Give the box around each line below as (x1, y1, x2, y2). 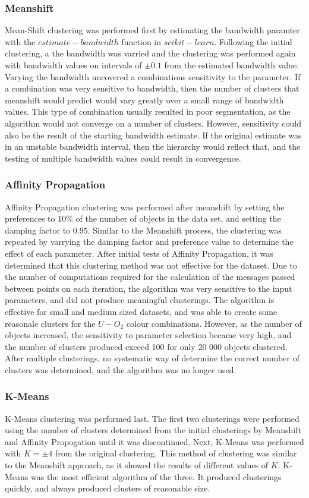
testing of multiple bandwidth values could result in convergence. (5, 152, 241, 164)
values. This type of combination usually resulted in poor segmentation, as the (5, 105, 291, 118)
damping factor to (5, 223, 71, 236)
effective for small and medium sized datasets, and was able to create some (5, 305, 278, 317)
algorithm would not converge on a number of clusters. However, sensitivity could (5, 116, 302, 129)
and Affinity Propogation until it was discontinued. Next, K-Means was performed (5, 435, 304, 447)
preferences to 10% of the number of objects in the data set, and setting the (5, 212, 281, 225)
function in (121, 35, 162, 48)
